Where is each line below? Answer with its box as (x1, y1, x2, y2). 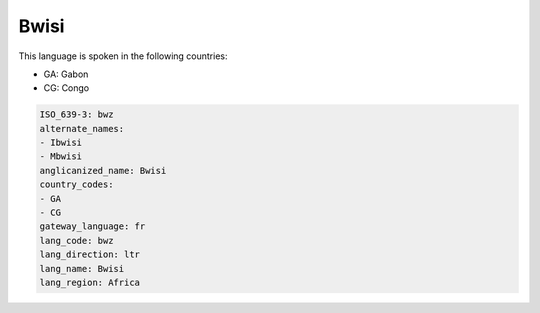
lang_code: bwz (39, 235, 114, 246)
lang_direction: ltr (39, 249, 140, 260)
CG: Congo (43, 82, 90, 94)
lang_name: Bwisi (39, 263, 125, 274)
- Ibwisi (39, 137, 83, 149)
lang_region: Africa (39, 277, 140, 288)
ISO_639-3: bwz (39, 109, 114, 120)
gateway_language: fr (39, 221, 146, 232)
